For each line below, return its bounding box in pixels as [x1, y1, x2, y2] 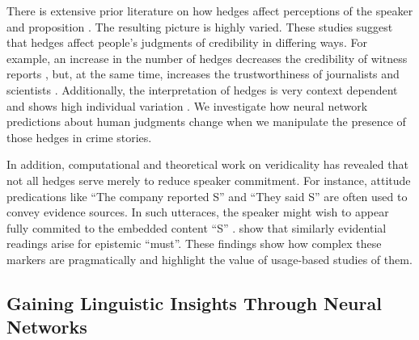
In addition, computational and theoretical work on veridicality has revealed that [6, 156, 408, 173]
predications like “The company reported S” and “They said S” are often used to [6, 187, 408, 204]
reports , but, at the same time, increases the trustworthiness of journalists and [6, 65, 400, 82]
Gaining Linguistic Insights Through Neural [6, 290, 382, 315]
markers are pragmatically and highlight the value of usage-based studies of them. [6, 250, 413, 267]
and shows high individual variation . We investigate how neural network [6, 97, 368, 114]
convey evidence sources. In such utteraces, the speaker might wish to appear [6, 204, 389, 220]
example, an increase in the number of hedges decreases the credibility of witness [6, 49, 408, 66]
